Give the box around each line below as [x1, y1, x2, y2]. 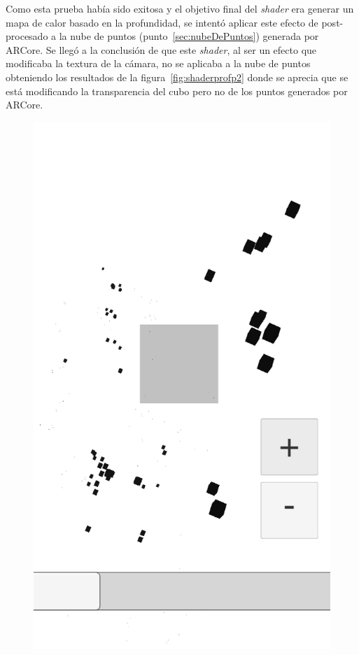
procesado [6, 29, 48, 43]
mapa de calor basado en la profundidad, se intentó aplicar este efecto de [6, 15, 318, 29]
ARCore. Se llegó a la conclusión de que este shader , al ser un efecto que [6, 42, 317, 57]
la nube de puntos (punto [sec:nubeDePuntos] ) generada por [59, 29, 319, 43]
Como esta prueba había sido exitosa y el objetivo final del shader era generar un [6, 1, 354, 15]
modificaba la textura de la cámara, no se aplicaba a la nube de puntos [6, 56, 311, 71]
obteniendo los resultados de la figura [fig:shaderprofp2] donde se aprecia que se [6, 69, 349, 84]
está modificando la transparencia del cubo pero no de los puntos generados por [6, 83, 348, 98]
